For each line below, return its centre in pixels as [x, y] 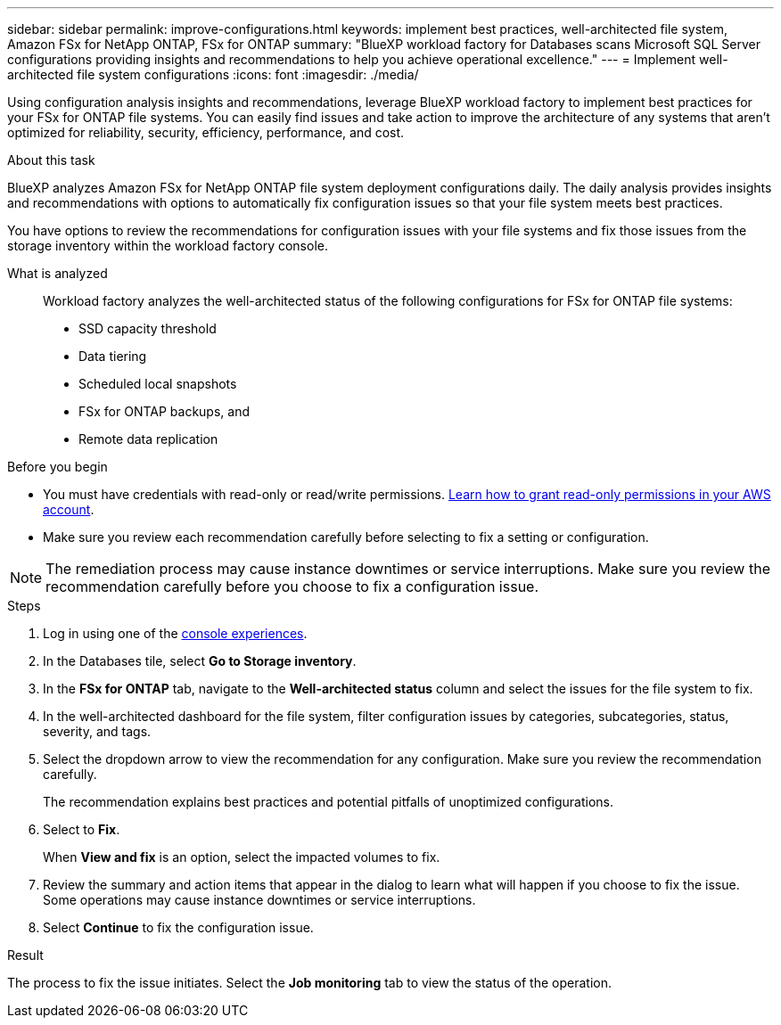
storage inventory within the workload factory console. [168, 246]
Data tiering [113, 356]
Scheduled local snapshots [158, 384]
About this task [51, 160]
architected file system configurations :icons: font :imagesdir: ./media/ [213, 74]
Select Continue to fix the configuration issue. [178, 927]
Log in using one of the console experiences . [175, 633]
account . [69, 509]
